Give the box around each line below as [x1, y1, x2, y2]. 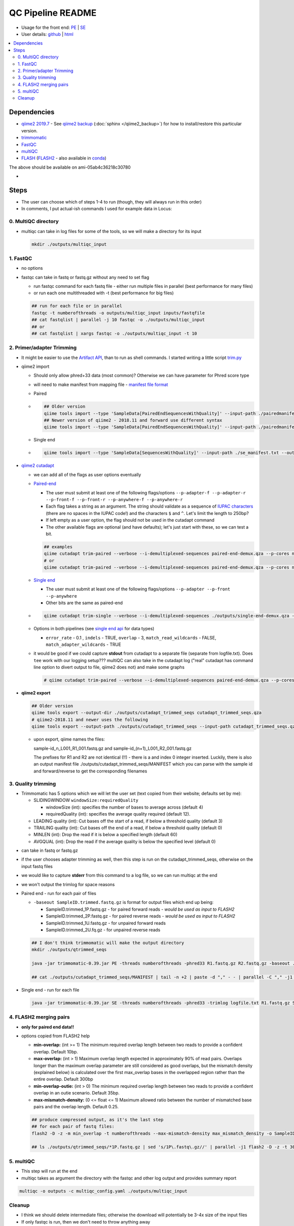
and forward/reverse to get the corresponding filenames [33, 768, 147, 774]
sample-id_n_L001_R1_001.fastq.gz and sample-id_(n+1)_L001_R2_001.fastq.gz [33, 745, 192, 751]
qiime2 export [21, 690, 51, 696]
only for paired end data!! [21, 1024, 74, 1030]
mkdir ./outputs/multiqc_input [31, 241, 107, 247]
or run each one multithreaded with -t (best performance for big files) [33, 290, 174, 296]
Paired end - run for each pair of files [21, 891, 97, 896]
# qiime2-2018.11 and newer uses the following [31, 716, 148, 722]
